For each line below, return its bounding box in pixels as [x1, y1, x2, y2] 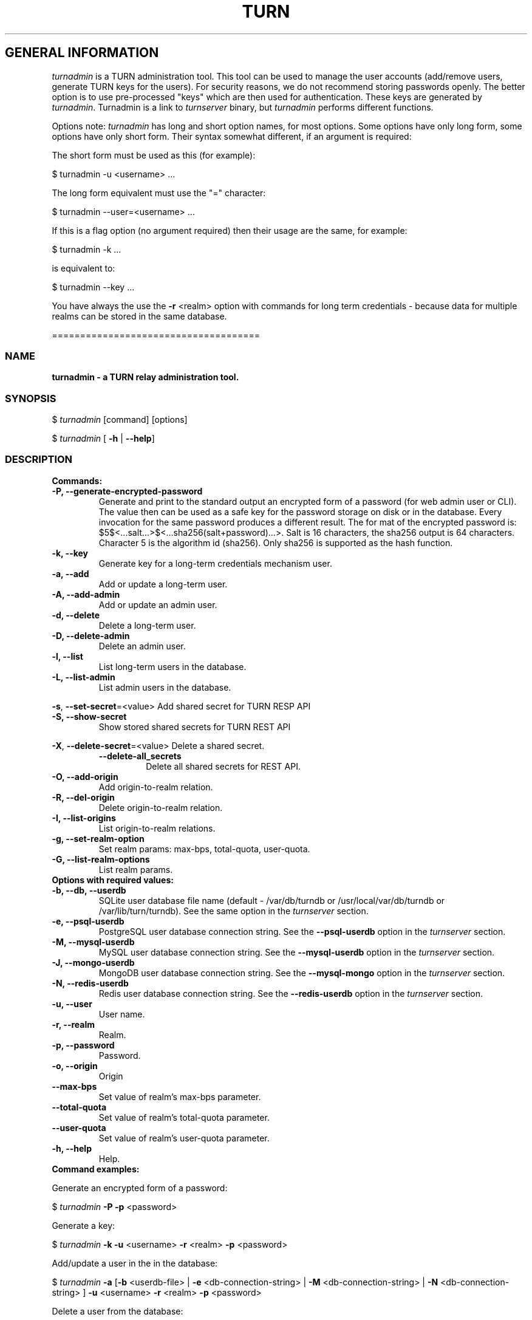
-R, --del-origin [52, 792, 115, 802]
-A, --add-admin [52, 589, 120, 600]
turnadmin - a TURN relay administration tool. [52, 372, 239, 383]
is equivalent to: [52, 262, 115, 273]
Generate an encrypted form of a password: [52, 1182, 228, 1193]
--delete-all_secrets [98, 750, 182, 761]
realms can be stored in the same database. [52, 310, 227, 321]
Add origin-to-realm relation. [98, 781, 213, 792]
